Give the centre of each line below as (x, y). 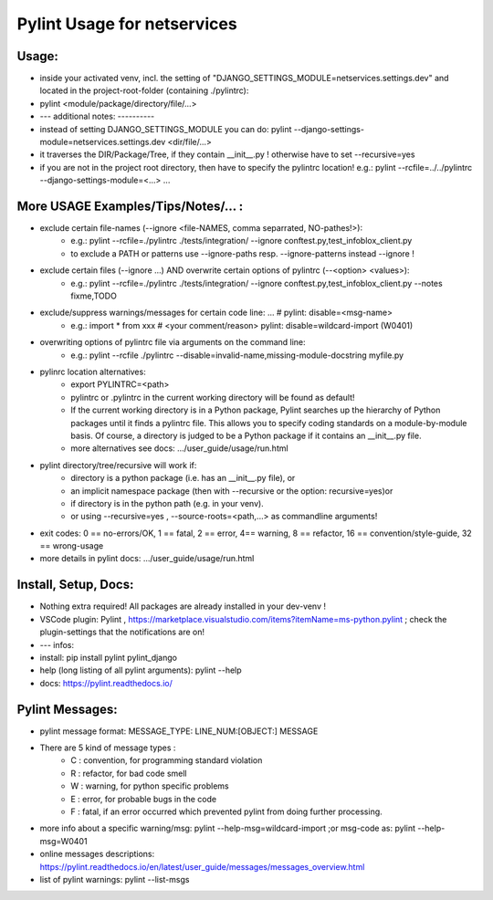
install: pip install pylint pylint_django (109, 657)
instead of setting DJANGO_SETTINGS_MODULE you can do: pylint (166, 129)
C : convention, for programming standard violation (167, 760)
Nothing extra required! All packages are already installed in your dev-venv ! (183, 606)
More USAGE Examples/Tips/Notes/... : (130, 206)
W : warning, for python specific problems (150, 786)
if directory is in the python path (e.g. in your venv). (167, 503)
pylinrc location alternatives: (93, 372)
